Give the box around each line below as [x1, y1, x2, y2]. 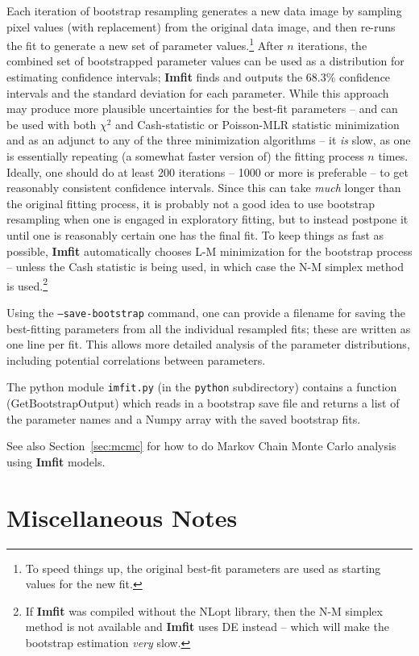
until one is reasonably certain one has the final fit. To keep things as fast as [6, 226, 384, 243]
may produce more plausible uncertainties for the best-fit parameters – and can [6, 100, 398, 117]
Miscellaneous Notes [6, 500, 238, 533]
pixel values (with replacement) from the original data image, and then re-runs [6, 18, 396, 35]
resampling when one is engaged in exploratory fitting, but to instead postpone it [6, 211, 409, 228]
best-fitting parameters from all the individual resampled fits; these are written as [6, 320, 411, 336]
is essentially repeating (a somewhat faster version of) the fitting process [6, 148, 364, 164]
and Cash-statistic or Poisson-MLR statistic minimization [115, 115, 400, 132]
